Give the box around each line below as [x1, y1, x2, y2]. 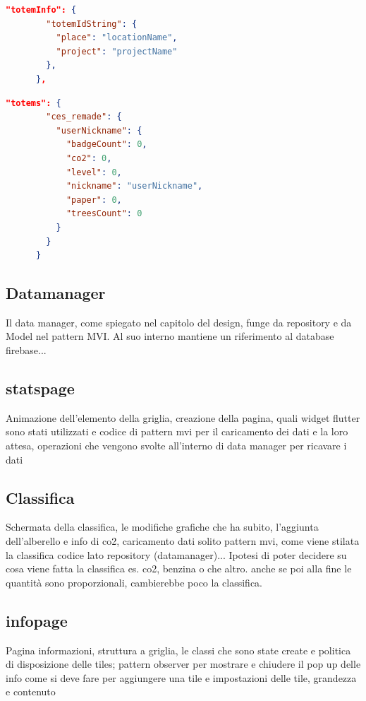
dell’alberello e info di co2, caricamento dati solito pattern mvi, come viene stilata [6, 534, 360, 548]
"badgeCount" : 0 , [66, 139, 147, 150]
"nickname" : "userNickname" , [66, 181, 203, 192]
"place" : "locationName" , [56, 33, 178, 43]
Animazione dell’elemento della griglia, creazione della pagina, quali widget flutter [6, 410, 360, 425]
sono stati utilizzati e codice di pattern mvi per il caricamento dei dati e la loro [6, 424, 348, 439]
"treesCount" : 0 [66, 208, 142, 219]
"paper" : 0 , [66, 194, 122, 205]
